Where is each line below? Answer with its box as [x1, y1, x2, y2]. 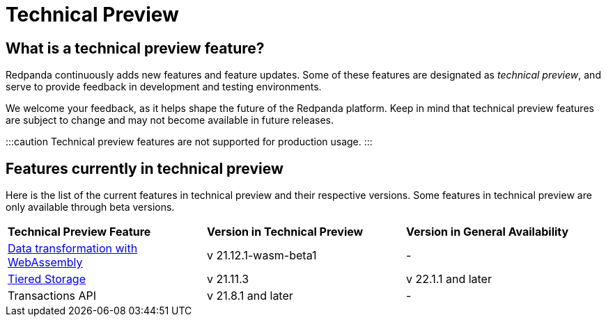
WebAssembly [8, 255, 83, 270]
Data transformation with [8, 241, 138, 256]
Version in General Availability [405, 225, 569, 239]
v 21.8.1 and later [206, 289, 293, 303]
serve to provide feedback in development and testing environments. [6, 81, 322, 93]
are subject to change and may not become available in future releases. [6, 114, 334, 127]
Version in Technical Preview [206, 225, 364, 239]
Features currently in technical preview [6, 159, 283, 177]
